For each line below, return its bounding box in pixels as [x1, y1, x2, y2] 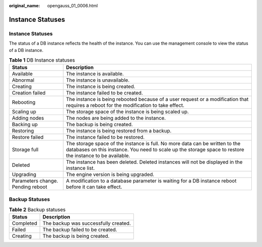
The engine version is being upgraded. [65, 171, 155, 178]
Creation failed [12, 90, 46, 97]
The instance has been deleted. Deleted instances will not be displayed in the [65, 159, 243, 165]
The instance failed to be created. [65, 90, 143, 97]
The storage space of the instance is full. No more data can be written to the [65, 140, 241, 147]
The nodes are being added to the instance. [65, 115, 166, 121]
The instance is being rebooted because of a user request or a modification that [65, 96, 249, 103]
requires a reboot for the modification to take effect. [65, 102, 184, 109]
